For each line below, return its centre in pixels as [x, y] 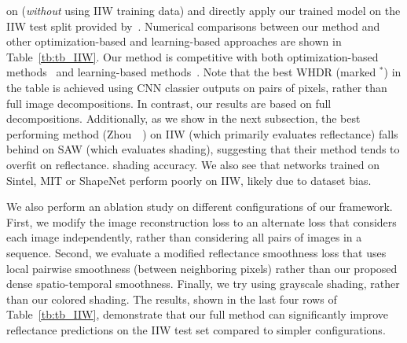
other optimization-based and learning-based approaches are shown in [174, 41]
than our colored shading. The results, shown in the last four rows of [172, 299]
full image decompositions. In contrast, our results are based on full [169, 103]
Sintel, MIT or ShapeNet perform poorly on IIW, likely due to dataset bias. [189, 180]
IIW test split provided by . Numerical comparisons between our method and [193, 26]
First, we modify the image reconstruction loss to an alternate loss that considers [202, 221]
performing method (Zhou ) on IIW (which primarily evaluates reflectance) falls [202, 133]
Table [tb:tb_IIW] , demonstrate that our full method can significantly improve [198, 314]
